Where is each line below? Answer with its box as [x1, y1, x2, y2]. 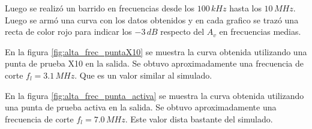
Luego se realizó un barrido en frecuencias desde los [5, 2, 195, 14]
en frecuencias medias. [219, 25, 301, 38]
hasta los [229, 2, 262, 14]
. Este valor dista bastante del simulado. [125, 112, 273, 125]
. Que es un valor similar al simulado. [74, 68, 212, 81]
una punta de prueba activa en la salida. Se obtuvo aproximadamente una [5, 101, 277, 113]
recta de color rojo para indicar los [5, 25, 132, 38]
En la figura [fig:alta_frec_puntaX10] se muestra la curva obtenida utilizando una [5, 45, 307, 58]
